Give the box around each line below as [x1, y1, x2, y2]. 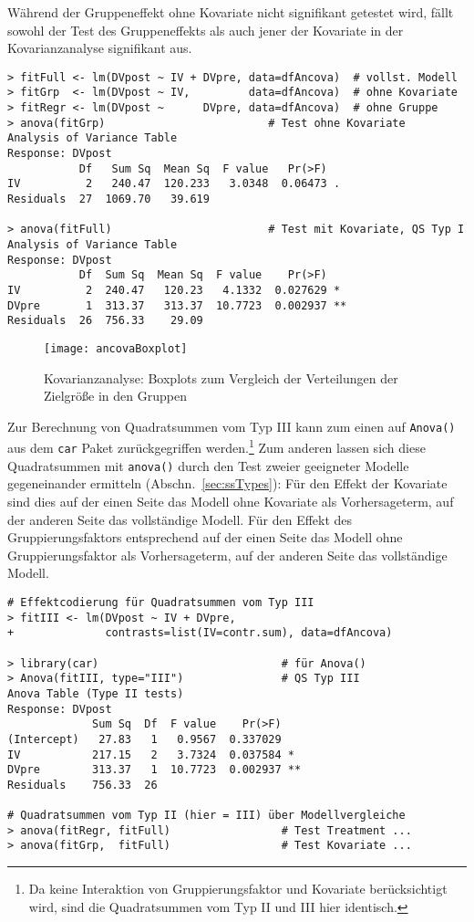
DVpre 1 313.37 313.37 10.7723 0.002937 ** [7, 299, 347, 312]
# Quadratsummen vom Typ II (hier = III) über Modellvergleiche [7, 809, 406, 822]
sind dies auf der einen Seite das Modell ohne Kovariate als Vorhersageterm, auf [7, 492, 454, 510]
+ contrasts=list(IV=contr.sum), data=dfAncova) [7, 626, 393, 640]
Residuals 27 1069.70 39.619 [7, 193, 210, 206]
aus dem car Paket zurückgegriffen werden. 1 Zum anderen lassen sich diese [7, 435, 426, 457]
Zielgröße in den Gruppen [44, 386, 187, 405]
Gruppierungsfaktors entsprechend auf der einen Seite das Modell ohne [7, 528, 403, 547]
